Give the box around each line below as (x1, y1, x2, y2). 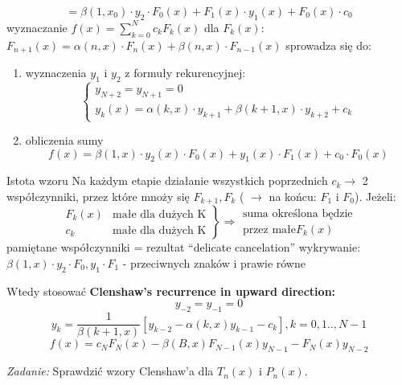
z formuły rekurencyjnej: (125, 64, 246, 81)
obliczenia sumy (25, 132, 104, 148)
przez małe (242, 223, 297, 236)
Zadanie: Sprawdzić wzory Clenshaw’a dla (6, 362, 214, 379)
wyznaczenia (25, 64, 87, 81)
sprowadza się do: (285, 36, 371, 53)
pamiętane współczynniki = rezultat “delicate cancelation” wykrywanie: (6, 239, 361, 256)
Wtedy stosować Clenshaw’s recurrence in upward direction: (6, 282, 336, 299)
